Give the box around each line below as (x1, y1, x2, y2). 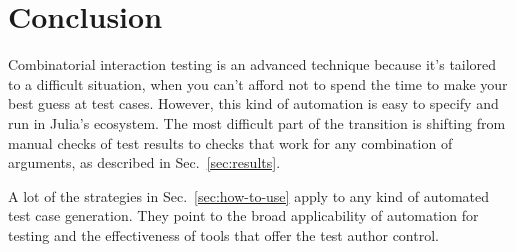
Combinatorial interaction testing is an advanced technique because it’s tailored (8, 54, 497, 75)
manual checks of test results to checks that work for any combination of (8, 132, 453, 153)
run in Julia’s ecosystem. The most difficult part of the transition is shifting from (8, 112, 506, 133)
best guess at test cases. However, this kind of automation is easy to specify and (8, 93, 499, 114)
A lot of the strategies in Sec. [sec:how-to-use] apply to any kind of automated (8, 185, 490, 206)
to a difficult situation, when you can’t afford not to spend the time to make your (8, 73, 508, 94)
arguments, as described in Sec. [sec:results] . (8, 152, 281, 173)
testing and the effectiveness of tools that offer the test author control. (8, 224, 439, 245)
